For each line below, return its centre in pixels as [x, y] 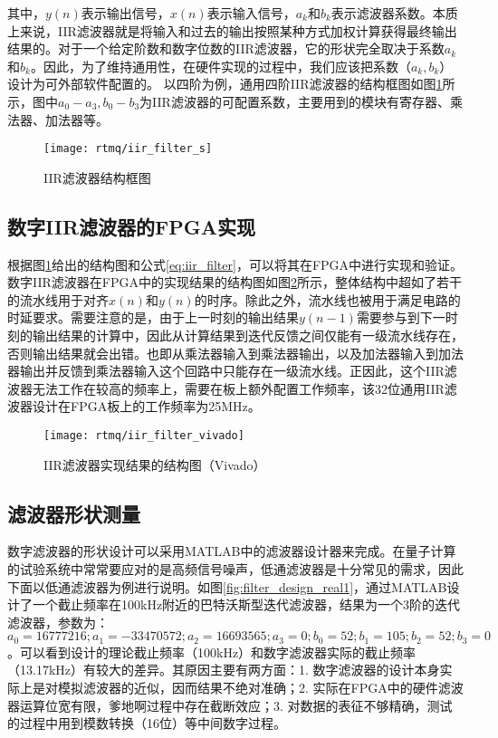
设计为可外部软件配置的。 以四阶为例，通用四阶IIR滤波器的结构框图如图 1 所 [231, 84]
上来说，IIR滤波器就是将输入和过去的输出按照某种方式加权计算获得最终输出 [232, 30]
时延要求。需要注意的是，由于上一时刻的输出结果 [153, 317]
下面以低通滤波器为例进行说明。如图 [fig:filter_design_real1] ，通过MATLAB [227, 586]
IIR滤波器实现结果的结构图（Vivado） [155, 464]
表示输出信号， [125, 13]
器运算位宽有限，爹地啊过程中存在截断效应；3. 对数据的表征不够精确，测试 [230, 705]
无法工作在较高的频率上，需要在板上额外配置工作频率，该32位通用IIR [238, 388]
